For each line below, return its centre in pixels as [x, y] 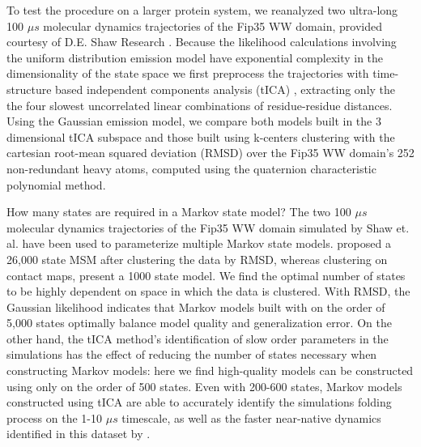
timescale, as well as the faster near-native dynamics [251, 417]
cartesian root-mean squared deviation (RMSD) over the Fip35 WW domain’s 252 [210, 153]
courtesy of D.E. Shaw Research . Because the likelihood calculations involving [202, 42]
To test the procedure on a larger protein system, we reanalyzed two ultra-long [202, 10]
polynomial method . [56, 184]
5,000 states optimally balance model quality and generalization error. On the [199, 323]
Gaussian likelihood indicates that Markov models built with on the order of [196, 307]
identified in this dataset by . [79, 434]
